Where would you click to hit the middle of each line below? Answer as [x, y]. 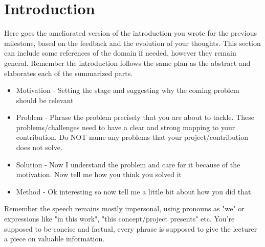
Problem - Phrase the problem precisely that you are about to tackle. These [135, 117]
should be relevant [45, 100]
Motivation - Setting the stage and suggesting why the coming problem [128, 90]
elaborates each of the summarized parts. [69, 73]
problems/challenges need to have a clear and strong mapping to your [126, 127]
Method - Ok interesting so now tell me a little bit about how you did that [134, 191]
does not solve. [39, 147]
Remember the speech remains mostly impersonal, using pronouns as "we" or [124, 208]
